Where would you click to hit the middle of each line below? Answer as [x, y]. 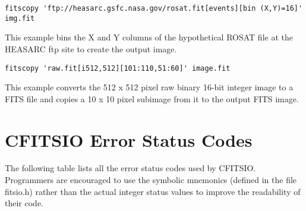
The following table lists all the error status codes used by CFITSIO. [130, 168]
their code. [24, 203]
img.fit [20, 18]
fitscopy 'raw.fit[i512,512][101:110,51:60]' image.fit [118, 68]
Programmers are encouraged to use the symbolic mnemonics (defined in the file [151, 180]
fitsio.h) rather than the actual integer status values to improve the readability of [153, 191]
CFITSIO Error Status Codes [129, 139]
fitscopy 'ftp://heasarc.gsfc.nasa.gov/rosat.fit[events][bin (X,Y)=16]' [154, 8]
